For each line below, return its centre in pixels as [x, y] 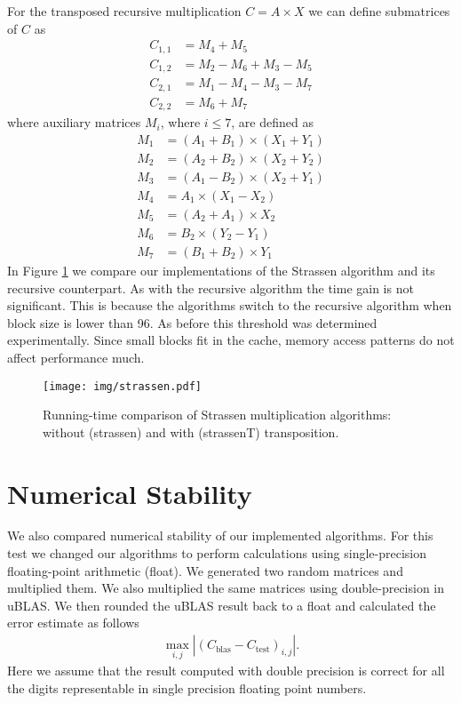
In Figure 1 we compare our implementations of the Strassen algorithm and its [221, 270]
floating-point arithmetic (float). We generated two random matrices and [205, 570]
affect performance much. [76, 357]
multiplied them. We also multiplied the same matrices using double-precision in [226, 588]
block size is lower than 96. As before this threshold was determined [192, 322]
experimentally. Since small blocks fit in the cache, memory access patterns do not [231, 340]
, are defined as [272, 122]
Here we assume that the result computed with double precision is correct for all [226, 671]
